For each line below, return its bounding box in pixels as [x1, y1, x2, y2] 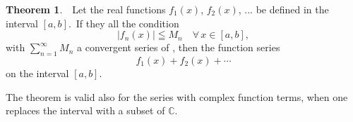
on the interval [6, 65, 69, 80]
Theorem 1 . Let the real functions [6, 2, 166, 16]
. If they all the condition [68, 15, 179, 30]
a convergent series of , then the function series [77, 40, 280, 55]
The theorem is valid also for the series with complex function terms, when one [6, 89, 348, 104]
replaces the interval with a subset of [6, 103, 165, 118]
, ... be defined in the [238, 2, 329, 16]
